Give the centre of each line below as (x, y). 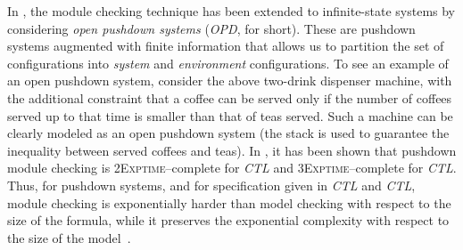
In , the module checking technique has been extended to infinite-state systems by (231, 11)
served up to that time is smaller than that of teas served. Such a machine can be (230, 115)
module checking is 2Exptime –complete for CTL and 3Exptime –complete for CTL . (232, 168)
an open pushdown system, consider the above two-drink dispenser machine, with (230, 81)
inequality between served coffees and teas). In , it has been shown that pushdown (232, 150)
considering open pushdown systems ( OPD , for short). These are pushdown (211, 28)
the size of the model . (69, 237)
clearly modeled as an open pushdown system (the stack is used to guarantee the (228, 133)
